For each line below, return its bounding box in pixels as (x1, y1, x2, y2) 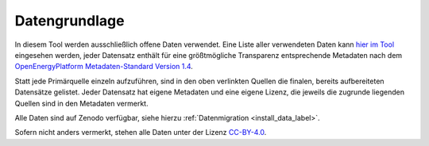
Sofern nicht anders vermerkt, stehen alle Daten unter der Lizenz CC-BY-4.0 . (14, 128, 267, 137)
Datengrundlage (14, 12, 125, 29)
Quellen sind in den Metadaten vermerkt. (14, 98, 149, 108)
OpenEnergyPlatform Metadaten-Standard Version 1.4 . (14, 62, 194, 71)
